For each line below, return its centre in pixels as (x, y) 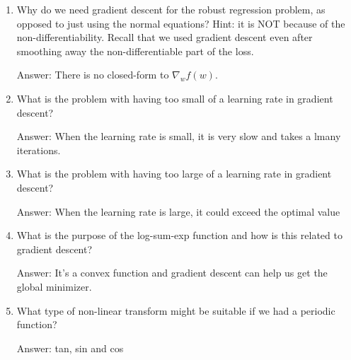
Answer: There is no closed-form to (93, 75)
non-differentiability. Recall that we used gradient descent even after (165, 37)
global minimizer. (54, 286)
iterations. (39, 150)
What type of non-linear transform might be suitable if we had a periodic (176, 310)
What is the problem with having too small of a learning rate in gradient (175, 98)
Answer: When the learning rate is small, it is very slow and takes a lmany (179, 136)
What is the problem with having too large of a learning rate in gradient (174, 174)
